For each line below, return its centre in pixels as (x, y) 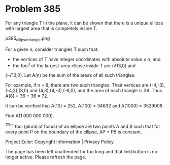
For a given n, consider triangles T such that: (52, 49)
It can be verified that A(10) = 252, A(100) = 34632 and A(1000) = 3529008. (84, 106)
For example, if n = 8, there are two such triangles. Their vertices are (77, 85)
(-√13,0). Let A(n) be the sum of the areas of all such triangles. (71, 75)
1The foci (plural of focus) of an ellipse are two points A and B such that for (83, 126)
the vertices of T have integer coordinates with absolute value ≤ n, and (87, 59)
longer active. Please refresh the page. (46, 157)
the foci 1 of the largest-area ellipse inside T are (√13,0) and (74, 65)
